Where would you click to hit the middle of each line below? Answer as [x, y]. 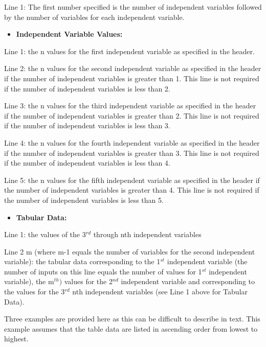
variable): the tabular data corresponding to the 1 [82, 261]
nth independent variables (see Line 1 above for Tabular [160, 292]
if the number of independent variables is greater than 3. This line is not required [132, 153]
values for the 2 [88, 281]
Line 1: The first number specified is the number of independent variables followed [133, 7]
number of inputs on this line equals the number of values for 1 [103, 271]
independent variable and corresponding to [188, 281]
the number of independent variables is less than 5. [84, 200]
